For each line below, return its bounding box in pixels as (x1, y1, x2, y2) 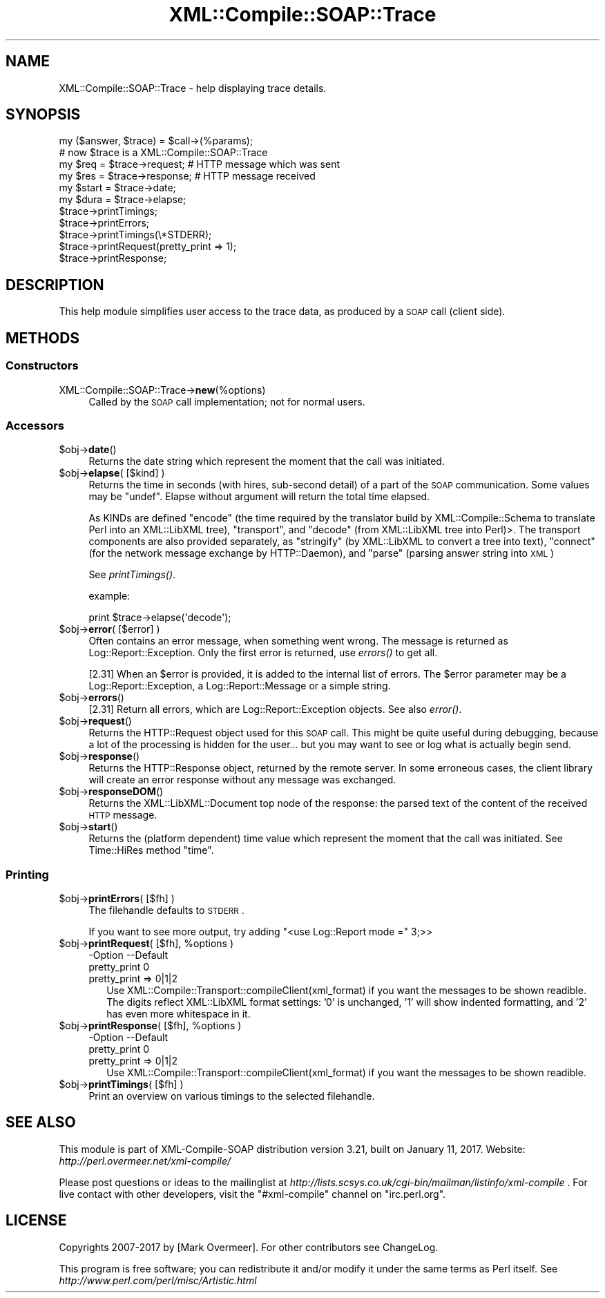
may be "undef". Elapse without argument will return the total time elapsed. (88, 490, 430, 503)
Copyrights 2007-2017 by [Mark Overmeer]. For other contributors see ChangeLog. (59, 1241, 439, 1253)
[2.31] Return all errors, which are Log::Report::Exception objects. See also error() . (88, 703, 462, 716)
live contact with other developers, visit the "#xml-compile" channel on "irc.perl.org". (59, 1187, 446, 1200)
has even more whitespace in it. (106, 1008, 251, 1020)
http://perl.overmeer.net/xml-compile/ (59, 1154, 231, 1167)
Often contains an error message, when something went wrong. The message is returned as (88, 635, 508, 647)
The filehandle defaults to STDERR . (88, 904, 244, 916)
